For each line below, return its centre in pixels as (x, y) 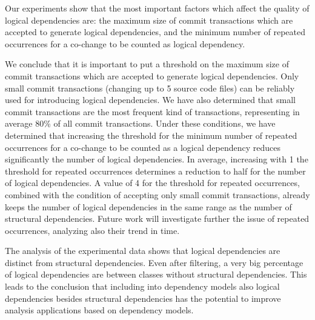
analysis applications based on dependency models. (99, 310)
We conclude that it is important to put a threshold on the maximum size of (147, 64)
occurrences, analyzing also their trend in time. (92, 230)
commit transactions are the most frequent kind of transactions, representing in (152, 111)
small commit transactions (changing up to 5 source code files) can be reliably (150, 88)
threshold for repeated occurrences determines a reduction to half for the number (155, 171)
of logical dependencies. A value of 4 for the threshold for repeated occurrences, (152, 183)
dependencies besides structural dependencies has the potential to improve (143, 298)
